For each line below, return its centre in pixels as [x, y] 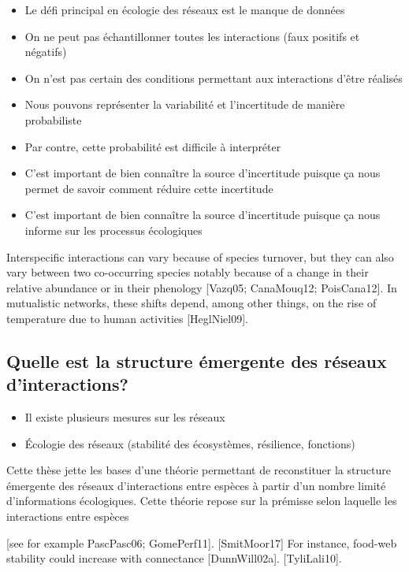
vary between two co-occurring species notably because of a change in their [188, 272]
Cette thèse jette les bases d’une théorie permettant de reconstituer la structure [199, 470]
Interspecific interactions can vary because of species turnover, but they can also [200, 256]
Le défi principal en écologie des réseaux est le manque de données [185, 9]
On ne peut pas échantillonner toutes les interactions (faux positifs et [192, 36]
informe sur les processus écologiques [113, 230]
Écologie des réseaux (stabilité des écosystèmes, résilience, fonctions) [190, 443]
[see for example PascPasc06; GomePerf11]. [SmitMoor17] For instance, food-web [202, 542]
